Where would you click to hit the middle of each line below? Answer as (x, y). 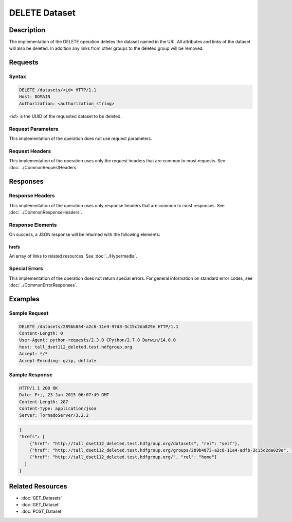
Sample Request (29, 313)
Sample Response (31, 374)
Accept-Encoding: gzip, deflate (58, 360)
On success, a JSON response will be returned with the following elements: (85, 234)
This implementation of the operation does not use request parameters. (81, 138)
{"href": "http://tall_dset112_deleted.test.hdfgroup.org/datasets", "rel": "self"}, (135, 443)
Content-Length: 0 (41, 333)
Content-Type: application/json (58, 408)
